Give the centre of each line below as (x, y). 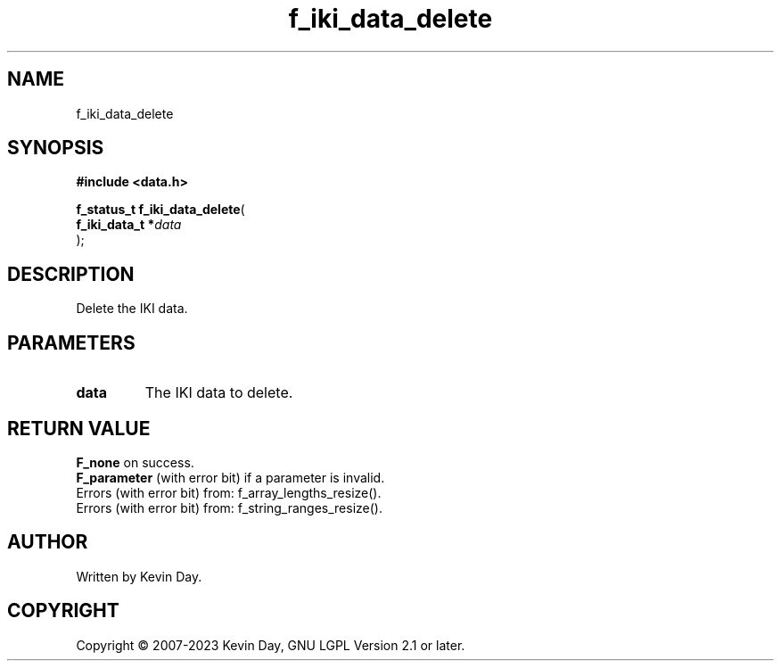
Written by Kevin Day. (139, 576)
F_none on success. (135, 462)
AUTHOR (48, 542)
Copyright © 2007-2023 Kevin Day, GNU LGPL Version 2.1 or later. (271, 645)
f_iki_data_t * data (129, 225)
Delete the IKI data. (132, 309)
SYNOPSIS (56, 148)
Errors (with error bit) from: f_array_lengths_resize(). (229, 492)
